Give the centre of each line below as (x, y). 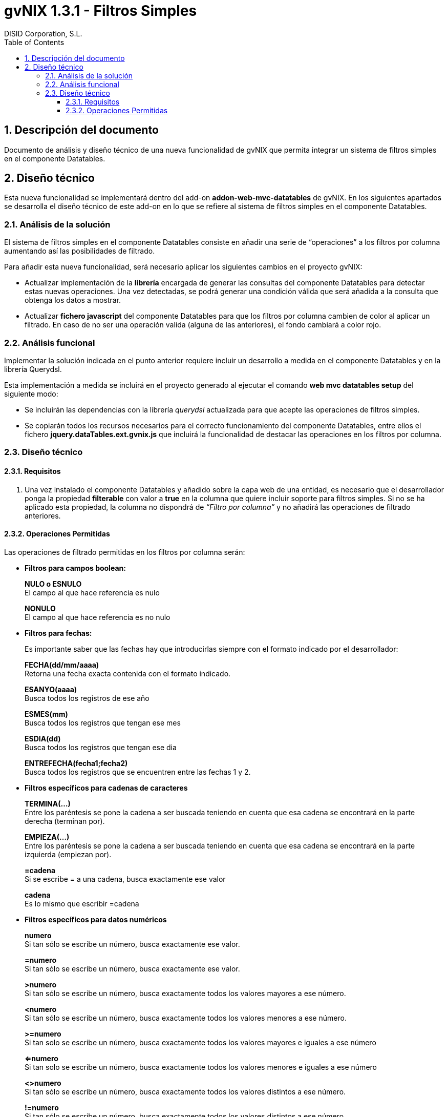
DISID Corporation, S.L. (43, 33)
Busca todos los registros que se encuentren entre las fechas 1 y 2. (138, 772)
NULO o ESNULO (53, 584)
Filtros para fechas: (58, 633)
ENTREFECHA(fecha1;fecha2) (76, 763)
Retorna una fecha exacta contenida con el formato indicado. (128, 673)
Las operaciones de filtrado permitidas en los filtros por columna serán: (125, 552)
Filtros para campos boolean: (75, 568)
